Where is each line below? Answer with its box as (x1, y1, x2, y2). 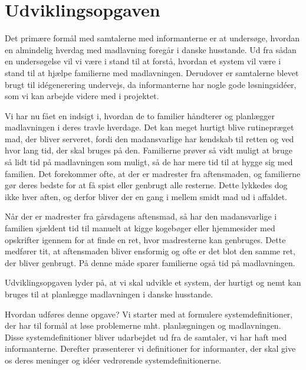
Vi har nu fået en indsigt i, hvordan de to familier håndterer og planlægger (5, 109, 275, 122)
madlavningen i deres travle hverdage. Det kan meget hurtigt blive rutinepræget (5, 121, 294, 133)
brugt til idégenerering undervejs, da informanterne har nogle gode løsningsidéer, (5, 78, 297, 90)
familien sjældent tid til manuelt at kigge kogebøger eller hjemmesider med (5, 222, 275, 234)
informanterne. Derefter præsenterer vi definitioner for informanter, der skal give (5, 342, 296, 355)
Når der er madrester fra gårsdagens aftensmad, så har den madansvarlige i (5, 210, 277, 222)
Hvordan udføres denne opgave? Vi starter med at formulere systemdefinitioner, (5, 307, 293, 320)
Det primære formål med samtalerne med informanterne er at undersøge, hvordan (5, 32, 300, 44)
